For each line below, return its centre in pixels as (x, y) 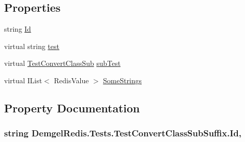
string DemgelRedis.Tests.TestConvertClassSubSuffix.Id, (123, 133)
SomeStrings (122, 80)
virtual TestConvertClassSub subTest (62, 63)
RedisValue (71, 80)
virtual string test (32, 46)
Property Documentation (72, 108)
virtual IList (23, 80)
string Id (18, 29)
